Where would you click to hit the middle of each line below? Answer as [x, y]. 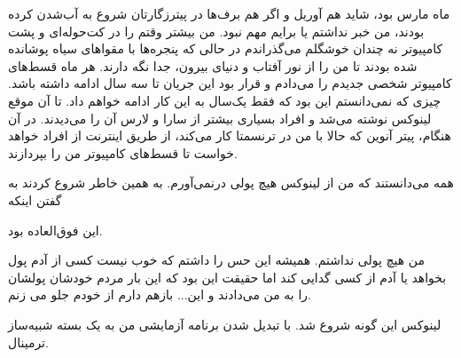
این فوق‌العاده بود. [55, 230]
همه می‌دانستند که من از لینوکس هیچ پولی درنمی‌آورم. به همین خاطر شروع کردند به [231, 183]
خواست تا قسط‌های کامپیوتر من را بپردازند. [123, 152]
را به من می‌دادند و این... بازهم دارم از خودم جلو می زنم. [160, 294]
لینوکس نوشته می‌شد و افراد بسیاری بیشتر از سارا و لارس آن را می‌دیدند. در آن [220, 118]
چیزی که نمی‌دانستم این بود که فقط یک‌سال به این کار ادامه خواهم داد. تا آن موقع [225, 100]
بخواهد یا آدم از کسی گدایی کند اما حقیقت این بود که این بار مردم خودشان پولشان [227, 277]
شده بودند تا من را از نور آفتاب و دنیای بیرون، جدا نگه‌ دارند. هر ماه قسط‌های [213, 65]
